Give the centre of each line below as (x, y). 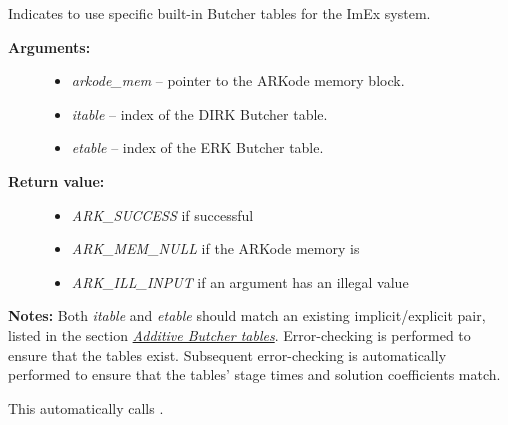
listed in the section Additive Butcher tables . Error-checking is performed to (239, 334)
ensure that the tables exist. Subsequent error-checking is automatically (227, 354)
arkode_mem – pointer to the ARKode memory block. (238, 80)
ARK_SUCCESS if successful (162, 214)
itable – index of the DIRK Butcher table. (199, 113)
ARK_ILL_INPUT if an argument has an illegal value (240, 281)
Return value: (56, 180)
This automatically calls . (86, 407)
